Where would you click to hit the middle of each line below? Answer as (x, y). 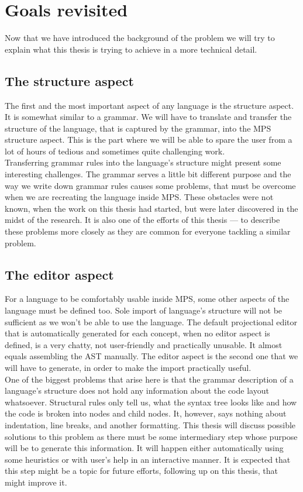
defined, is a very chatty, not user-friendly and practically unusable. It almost (144, 344)
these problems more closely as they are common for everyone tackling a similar (148, 231)
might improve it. (36, 482)
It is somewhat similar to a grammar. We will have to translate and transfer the (148, 117)
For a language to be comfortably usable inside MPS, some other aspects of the (147, 299)
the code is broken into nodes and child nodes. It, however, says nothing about (146, 413)
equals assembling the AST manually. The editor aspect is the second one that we (151, 356)
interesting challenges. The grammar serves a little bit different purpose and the (148, 174)
